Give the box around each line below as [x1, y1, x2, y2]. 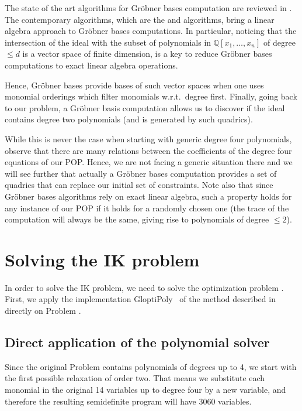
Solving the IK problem [5, 247, 200, 271]
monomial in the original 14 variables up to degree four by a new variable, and [5, 383, 286, 395]
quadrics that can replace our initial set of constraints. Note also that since [5, 179, 273, 191]
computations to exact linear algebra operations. [5, 59, 178, 71]
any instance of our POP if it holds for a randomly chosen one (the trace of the [5, 201, 289, 214]
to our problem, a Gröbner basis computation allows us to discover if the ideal [5, 101, 285, 114]
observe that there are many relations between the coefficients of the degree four [5, 144, 292, 156]
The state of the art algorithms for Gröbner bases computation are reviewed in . [5, 2, 292, 13]
